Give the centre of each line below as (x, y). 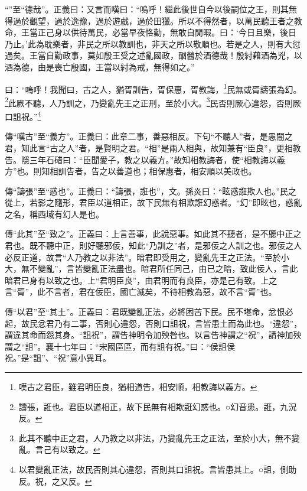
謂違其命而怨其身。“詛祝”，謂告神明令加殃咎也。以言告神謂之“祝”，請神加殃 (153, 335)
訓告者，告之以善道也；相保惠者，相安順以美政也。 (157, 171)
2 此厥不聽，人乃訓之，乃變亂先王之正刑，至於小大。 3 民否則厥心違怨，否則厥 (153, 102)
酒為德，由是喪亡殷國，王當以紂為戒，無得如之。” (100, 66)
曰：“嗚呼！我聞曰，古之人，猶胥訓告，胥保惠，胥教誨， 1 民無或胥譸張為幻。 (153, 88)
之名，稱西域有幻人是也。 (54, 214)
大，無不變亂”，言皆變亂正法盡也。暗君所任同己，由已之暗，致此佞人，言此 (151, 269)
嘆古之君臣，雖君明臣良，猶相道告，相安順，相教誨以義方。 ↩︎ (138, 386)
